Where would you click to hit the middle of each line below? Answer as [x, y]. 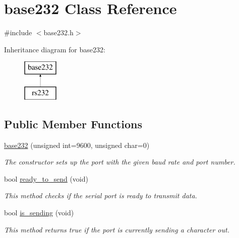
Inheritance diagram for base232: [55, 49]
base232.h [58, 32]
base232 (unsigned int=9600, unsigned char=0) [77, 145]
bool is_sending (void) [39, 213]
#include [18, 32]
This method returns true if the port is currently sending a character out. [117, 229]
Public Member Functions [73, 124]
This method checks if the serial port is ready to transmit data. [101, 195]
